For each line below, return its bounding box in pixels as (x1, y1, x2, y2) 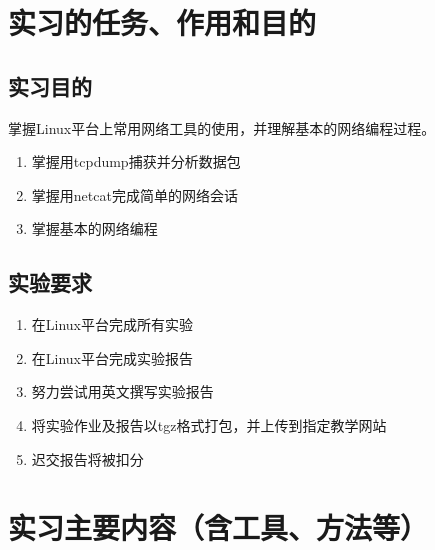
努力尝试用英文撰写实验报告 (31, 381, 214, 402)
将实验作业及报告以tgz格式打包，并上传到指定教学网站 (31, 414, 387, 435)
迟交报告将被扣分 (31, 448, 144, 469)
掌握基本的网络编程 (31, 218, 158, 239)
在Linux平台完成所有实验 (31, 314, 194, 335)
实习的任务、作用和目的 (8, 2, 317, 43)
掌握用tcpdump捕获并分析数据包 (31, 151, 241, 172)
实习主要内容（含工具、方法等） (8, 507, 429, 548)
